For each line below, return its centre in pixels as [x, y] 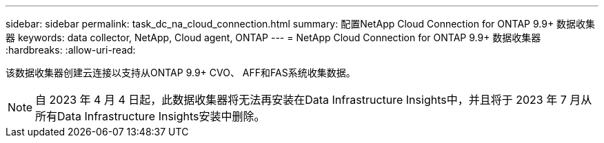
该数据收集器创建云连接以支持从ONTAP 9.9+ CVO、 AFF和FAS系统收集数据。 [181, 73]
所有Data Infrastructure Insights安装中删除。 [150, 116]
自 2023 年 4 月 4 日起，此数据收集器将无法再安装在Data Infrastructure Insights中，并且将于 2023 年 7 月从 [314, 100]
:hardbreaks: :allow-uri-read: [71, 50]
